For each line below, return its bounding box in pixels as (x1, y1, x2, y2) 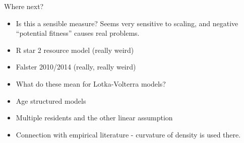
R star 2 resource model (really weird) (16, 44, 134, 55)
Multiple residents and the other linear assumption (16, 112, 173, 123)
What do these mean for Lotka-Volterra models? (16, 78, 166, 89)
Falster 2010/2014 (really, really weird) (16, 61, 136, 72)
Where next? (4, 1, 44, 11)
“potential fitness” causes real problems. (16, 28, 140, 38)
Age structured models (16, 95, 86, 106)
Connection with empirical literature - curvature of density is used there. (16, 129, 241, 139)
